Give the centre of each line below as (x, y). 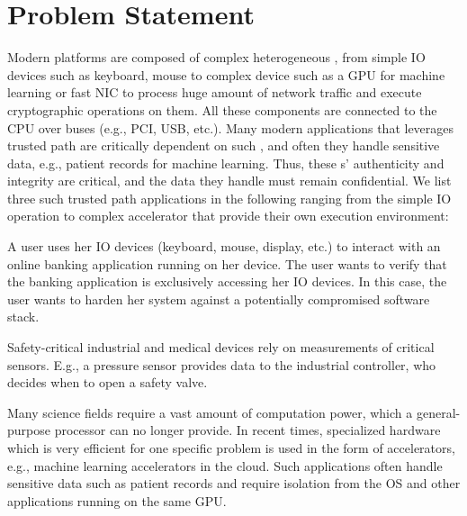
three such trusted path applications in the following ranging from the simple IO (229, 198)
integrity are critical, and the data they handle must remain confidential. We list (229, 181)
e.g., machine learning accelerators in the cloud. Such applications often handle (225, 465)
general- (438, 412)
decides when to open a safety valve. (108, 382)
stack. (23, 317)
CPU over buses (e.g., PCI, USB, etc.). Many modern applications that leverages (231, 127)
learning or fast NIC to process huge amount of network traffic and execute (215, 92)
